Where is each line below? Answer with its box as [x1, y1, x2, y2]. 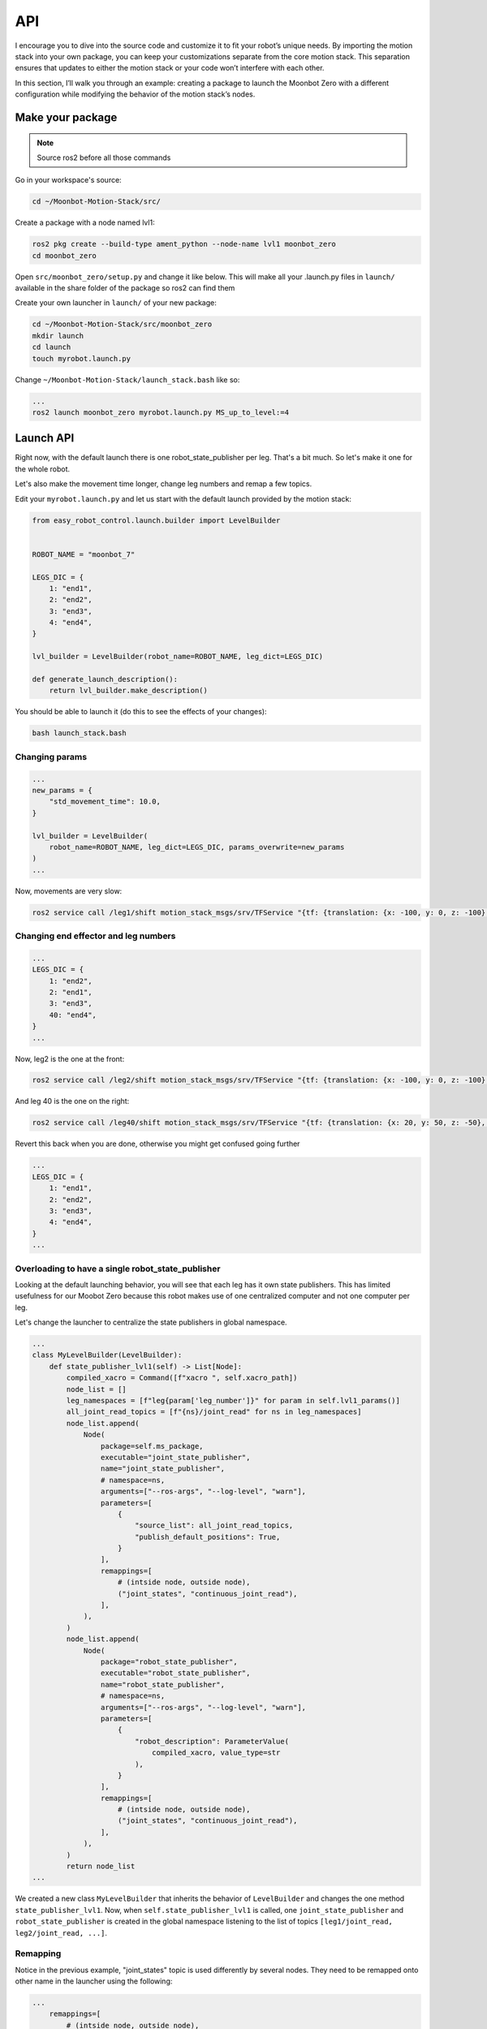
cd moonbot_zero [32, 251, 97, 260]
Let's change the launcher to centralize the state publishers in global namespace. [15, 1317, 287, 1327]
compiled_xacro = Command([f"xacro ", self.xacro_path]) [66, 1373, 298, 1383]
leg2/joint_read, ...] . [15, 1928, 108, 1937]
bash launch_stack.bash [32, 729, 127, 738]
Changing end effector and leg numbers [15, 930, 176, 941]
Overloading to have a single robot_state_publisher [15, 1263, 221, 1274]
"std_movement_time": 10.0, [49, 797, 162, 807]
